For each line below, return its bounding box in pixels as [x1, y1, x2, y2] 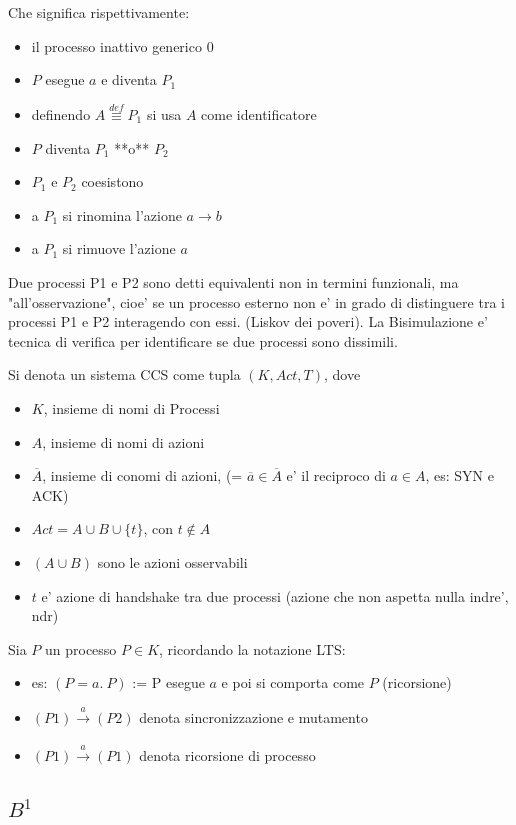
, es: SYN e [425, 465, 495, 486]
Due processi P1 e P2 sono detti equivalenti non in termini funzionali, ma [8, 271, 459, 292]
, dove [324, 364, 361, 385]
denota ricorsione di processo [139, 744, 316, 765]
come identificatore [201, 104, 317, 124]
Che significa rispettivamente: [8, 2, 190, 22]
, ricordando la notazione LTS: [159, 638, 346, 659]
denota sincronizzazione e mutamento [139, 706, 368, 727]
